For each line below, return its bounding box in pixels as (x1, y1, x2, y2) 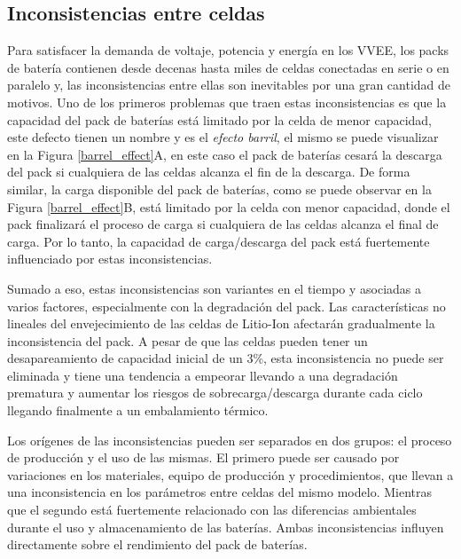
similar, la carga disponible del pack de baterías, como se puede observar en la (7, 179, 432, 198)
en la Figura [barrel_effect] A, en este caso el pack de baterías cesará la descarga (7, 145, 442, 163)
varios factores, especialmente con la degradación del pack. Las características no (7, 296, 446, 315)
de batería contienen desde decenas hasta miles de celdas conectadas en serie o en (7, 58, 449, 76)
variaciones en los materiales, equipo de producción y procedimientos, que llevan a (7, 465, 454, 484)
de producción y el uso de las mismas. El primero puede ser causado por (7, 448, 400, 467)
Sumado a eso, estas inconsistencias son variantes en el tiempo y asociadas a (7, 279, 422, 297)
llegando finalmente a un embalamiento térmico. (7, 401, 269, 420)
